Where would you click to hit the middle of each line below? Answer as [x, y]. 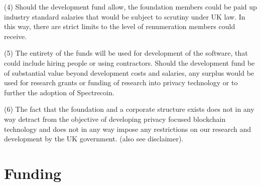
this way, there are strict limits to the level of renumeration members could [120, 26]
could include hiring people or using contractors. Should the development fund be [129, 62]
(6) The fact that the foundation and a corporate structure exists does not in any [129, 109]
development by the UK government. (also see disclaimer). [94, 139]
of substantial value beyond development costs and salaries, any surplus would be [129, 72]
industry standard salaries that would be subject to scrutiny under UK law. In [125, 16]
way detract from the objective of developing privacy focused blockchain [115, 119]
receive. [16, 36]
